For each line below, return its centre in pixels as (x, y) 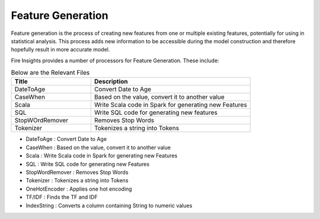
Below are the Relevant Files (50, 73)
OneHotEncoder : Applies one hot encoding (79, 189)
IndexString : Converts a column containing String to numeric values (109, 205)
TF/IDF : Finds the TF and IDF (62, 197)
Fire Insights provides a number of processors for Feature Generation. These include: (115, 60)
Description (111, 82)
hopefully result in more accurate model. (60, 50)
